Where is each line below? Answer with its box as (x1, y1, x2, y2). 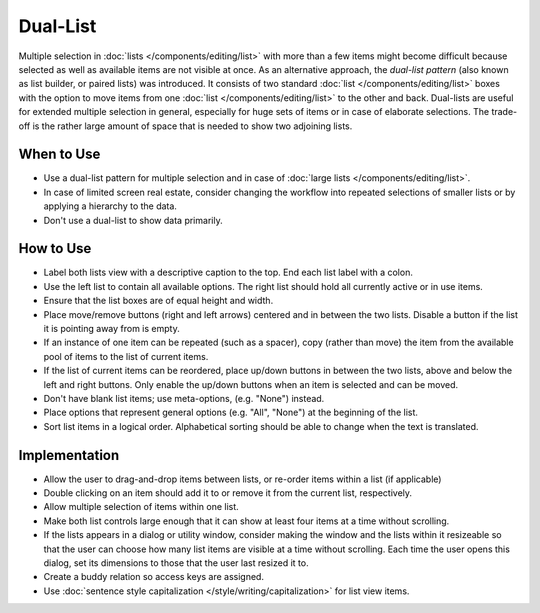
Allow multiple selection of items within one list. (43, 501, 239, 513)
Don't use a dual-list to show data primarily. (43, 214, 224, 226)
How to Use (18, 240, 92, 257)
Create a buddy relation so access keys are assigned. (43, 571, 265, 583)
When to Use (18, 146, 101, 163)
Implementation (18, 446, 120, 464)
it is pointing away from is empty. (43, 323, 180, 335)
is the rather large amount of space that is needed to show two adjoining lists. (32, 120, 353, 132)
